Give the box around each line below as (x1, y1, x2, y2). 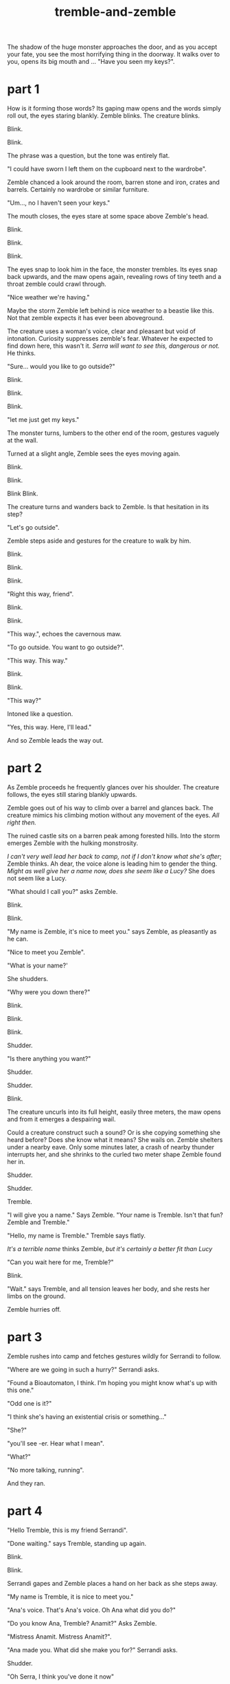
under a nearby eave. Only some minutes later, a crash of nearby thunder (7, 1143, 215, 1152)
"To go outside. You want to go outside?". (7, 643, 125, 651)
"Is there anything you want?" (7, 1055, 91, 1063)
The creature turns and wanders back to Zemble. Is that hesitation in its (7, 503, 209, 511)
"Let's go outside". (7, 524, 60, 532)
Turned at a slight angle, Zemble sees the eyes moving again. (7, 449, 181, 458)
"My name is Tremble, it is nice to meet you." (7, 1592, 134, 1601)
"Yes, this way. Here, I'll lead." (7, 723, 92, 732)
